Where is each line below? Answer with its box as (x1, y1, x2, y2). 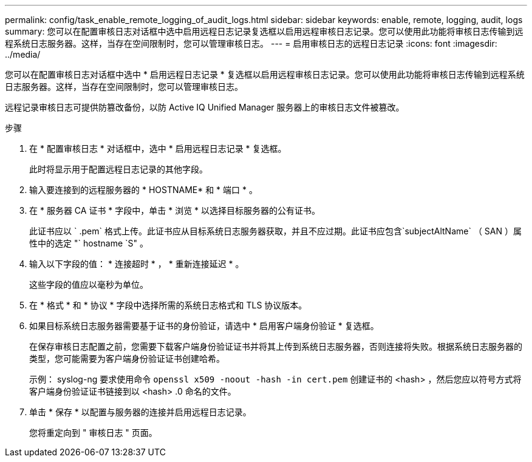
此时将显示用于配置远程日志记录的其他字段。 (29, 164, 208, 174)
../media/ (5, 49, 41, 59)
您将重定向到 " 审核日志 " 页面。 (29, 427, 157, 438)
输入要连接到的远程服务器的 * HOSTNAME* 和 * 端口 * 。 (29, 185, 257, 195)
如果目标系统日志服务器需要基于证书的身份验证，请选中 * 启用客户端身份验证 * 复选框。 (29, 321, 379, 331)
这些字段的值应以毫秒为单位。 (29, 279, 148, 290)
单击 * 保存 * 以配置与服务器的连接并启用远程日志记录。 (29, 407, 251, 417)
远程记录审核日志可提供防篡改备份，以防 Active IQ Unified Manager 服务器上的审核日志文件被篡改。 (5, 102, 404, 112)
